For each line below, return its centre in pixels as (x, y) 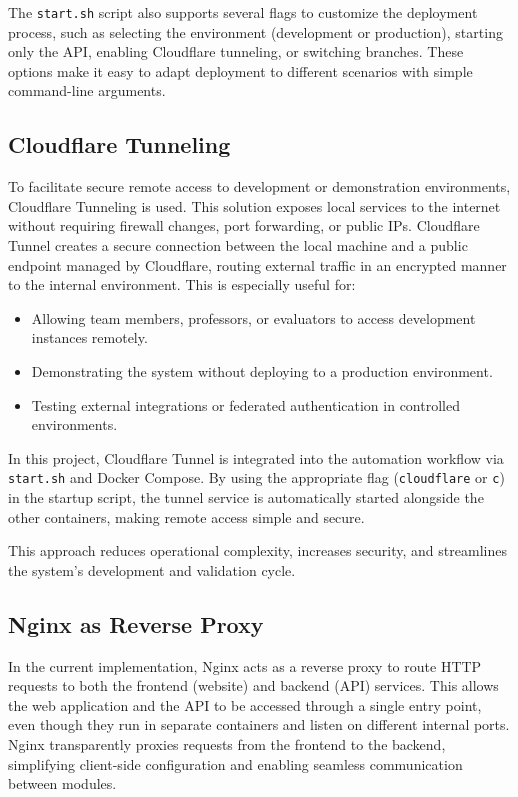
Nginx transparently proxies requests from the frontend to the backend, (227, 743)
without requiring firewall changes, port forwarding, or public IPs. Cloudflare (244, 225)
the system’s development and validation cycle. (152, 569)
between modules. (62, 783)
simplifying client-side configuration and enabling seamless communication (235, 763)
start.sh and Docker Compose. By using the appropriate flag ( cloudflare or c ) (256, 477)
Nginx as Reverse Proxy (136, 623)
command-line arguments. (87, 90)
